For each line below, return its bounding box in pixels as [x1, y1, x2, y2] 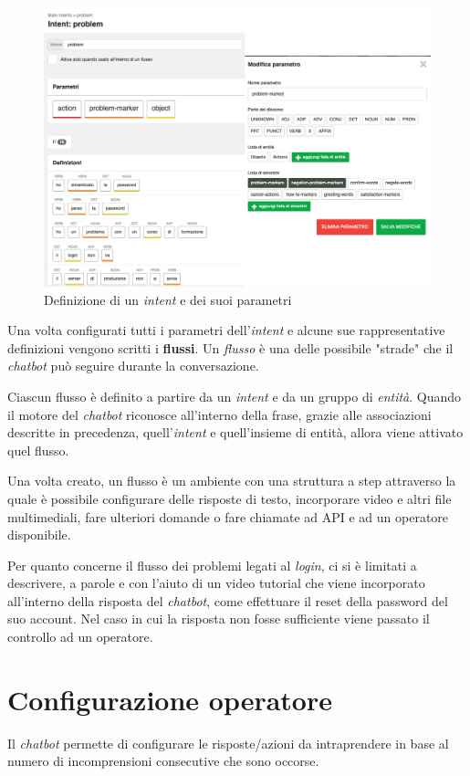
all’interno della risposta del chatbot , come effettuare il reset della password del [7, 591, 448, 610]
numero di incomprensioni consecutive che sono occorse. [7, 751, 319, 771]
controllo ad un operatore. [7, 627, 153, 646]
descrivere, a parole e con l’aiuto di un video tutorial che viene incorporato [7, 573, 425, 592]
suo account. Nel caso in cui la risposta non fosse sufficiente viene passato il [7, 609, 430, 628]
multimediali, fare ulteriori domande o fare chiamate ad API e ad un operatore [7, 507, 449, 526]
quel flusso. [7, 440, 69, 459]
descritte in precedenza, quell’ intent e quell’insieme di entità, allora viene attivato [7, 423, 464, 442]
